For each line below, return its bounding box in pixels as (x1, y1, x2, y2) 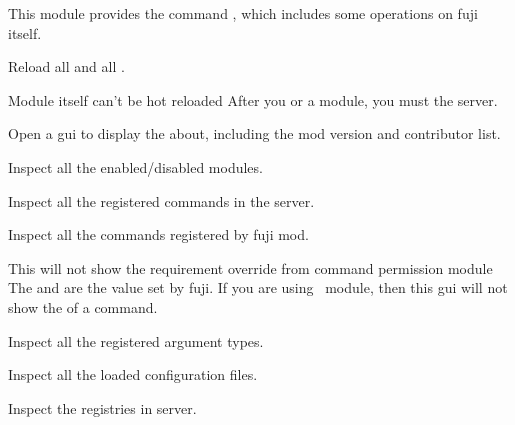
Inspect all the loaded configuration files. (8, 364, 258, 385)
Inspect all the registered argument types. (8, 330, 264, 351)
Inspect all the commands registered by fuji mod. (8, 224, 309, 245)
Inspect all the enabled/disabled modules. (8, 156, 263, 177)
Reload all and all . (8, 56, 125, 77)
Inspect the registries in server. (8, 397, 197, 418)
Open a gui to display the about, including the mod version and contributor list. (8, 123, 501, 144)
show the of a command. (8, 296, 158, 317)
